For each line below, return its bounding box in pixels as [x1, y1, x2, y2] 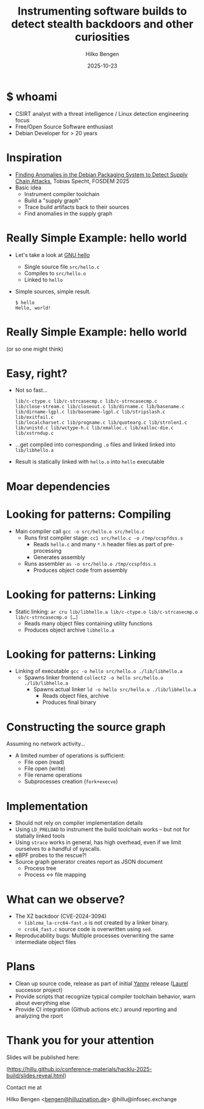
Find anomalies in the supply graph [24, 209, 113, 217]
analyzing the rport [15, 1012, 63, 1019]
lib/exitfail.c [15, 414, 54, 421]
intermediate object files [15, 938, 76, 946]
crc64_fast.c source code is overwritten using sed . [24, 926, 152, 933]
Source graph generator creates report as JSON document [15, 858, 163, 865]
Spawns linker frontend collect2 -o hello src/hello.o [24, 674, 163, 681]
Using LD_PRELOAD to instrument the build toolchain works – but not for [15, 826, 190, 833]
